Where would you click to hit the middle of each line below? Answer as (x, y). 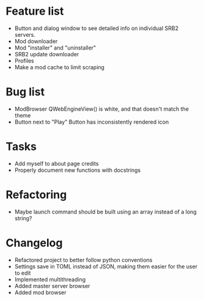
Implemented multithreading (50, 279)
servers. (25, 34)
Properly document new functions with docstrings (78, 170)
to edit (23, 273)
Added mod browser (40, 292)
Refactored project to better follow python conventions (83, 260)
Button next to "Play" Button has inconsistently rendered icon (92, 122)
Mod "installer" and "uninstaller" (55, 48)
